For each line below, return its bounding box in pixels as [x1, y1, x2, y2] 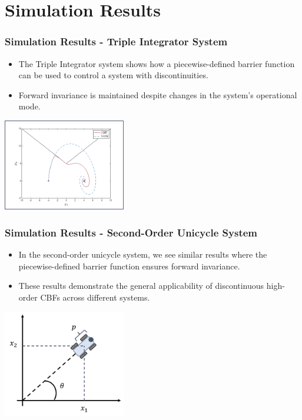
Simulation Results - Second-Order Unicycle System [5, 225, 257, 239]
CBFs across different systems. [40, 291, 150, 303]
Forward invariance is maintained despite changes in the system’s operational [18, 88, 297, 101]
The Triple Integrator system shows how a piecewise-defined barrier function [18, 57, 295, 69]
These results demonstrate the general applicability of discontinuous [18, 279, 264, 292]
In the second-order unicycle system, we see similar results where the [18, 248, 267, 261]
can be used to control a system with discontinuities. [18, 69, 208, 81]
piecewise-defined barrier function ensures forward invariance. [18, 259, 240, 272]
